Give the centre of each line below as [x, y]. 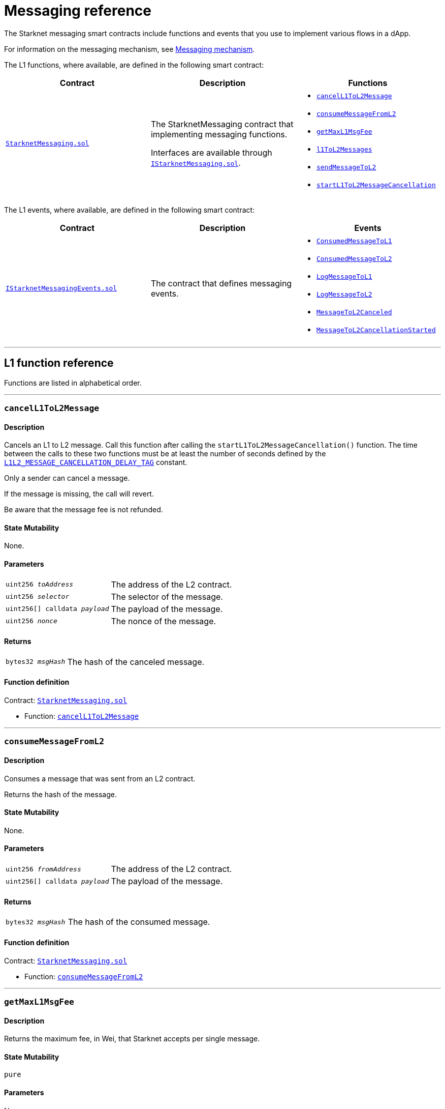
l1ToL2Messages [344, 149]
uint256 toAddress [40, 585]
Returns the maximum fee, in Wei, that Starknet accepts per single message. [132, 1039]
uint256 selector [38, 597]
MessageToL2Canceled [354, 312]
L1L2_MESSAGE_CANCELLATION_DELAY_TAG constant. [96, 462]
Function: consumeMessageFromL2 [84, 976]
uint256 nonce [31, 621]
